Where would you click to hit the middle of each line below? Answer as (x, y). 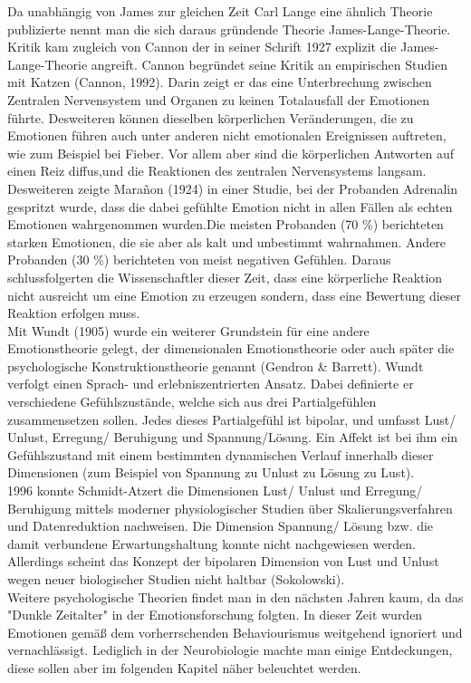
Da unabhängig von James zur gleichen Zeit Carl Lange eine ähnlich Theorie (220, 11)
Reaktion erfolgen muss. (74, 313)
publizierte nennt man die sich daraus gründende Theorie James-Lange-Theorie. (229, 29)
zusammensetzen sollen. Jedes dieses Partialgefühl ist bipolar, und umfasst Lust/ (232, 419)
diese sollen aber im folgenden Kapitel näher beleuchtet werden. (184, 667)
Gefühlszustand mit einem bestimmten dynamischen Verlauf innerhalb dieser (221, 454)
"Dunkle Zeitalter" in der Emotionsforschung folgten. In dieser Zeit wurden (215, 615)
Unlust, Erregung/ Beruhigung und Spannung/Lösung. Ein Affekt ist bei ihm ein (233, 437)
